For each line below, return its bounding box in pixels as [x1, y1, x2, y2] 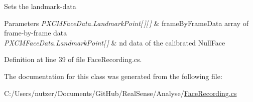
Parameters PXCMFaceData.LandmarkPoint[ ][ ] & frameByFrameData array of [4, 17, 248, 28]
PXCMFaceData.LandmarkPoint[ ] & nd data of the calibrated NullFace [4, 37, 225, 47]
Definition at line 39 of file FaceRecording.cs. [4, 54, 142, 64]
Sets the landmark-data [4, 1, 76, 11]
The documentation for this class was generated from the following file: [4, 70, 222, 81]
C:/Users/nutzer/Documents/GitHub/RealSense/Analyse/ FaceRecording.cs [4, 87, 237, 98]
